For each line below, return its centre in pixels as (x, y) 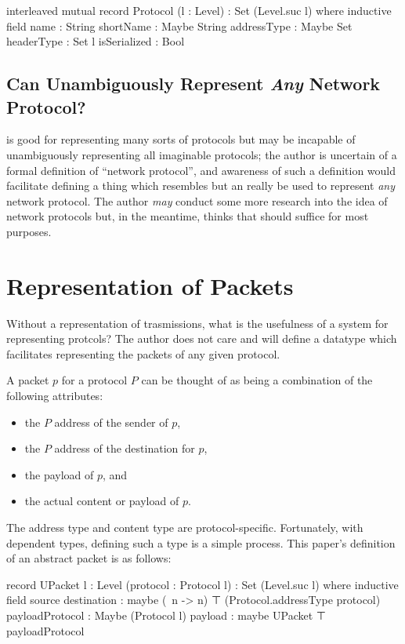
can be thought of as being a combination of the (257, 380)
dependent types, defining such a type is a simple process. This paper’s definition (201, 542)
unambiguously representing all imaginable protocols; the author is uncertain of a (202, 154)
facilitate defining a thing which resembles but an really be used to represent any (201, 186)
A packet (28, 380)
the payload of (59, 474)
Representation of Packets (150, 285)
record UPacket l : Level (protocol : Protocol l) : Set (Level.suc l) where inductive (202, 584)
